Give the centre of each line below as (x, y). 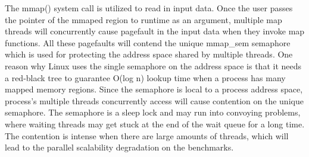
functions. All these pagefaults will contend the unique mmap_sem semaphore (148, 42)
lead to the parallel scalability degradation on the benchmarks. (119, 147)
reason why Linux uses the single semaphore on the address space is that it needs (153, 65)
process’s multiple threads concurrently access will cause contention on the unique (154, 100)
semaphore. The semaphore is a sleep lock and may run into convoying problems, (153, 112)
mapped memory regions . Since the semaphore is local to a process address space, (154, 89)
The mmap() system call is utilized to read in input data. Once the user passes (149, 8)
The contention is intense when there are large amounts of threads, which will (147, 135)
